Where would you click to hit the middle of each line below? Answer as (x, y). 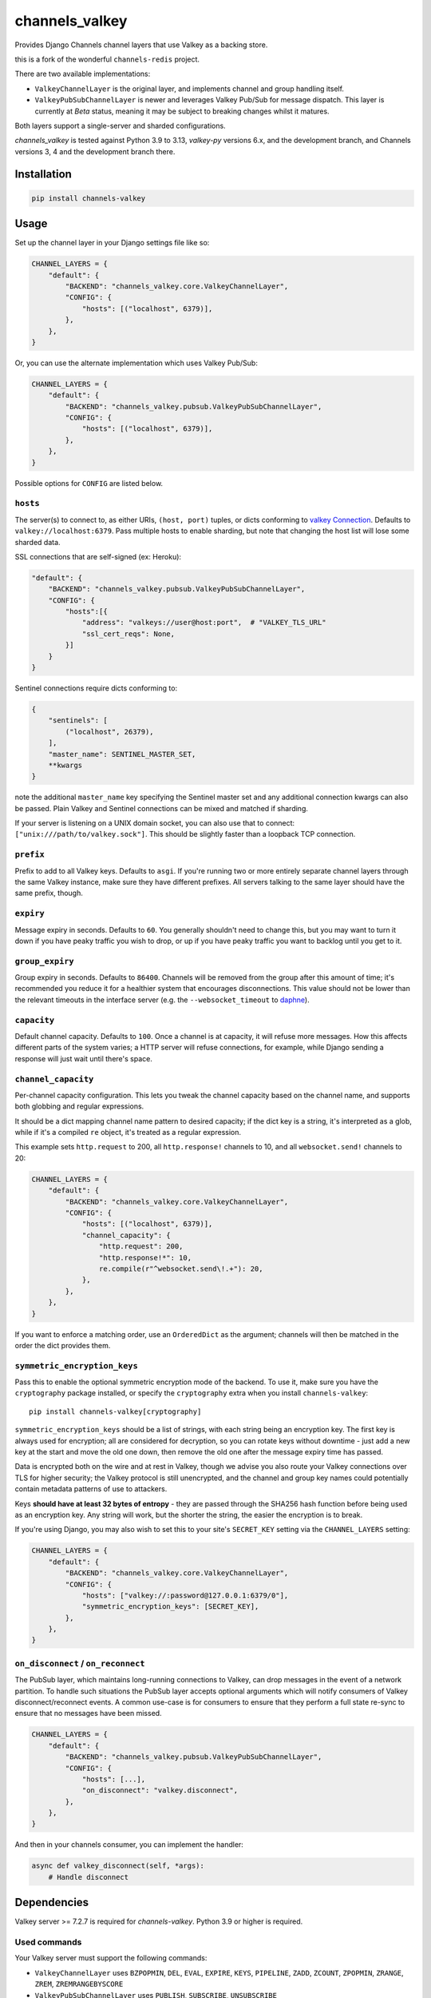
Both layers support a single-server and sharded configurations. (121, 125)
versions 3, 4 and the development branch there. (95, 151)
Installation (43, 175)
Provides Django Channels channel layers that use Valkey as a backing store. (141, 45)
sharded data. (38, 542)
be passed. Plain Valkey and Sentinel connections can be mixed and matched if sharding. (162, 808)
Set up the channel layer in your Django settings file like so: (112, 243)
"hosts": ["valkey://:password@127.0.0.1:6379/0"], (185, 1595)
